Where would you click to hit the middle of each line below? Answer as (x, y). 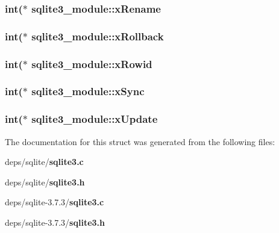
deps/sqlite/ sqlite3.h (45, 182)
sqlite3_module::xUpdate (95, 119)
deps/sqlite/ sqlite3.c (44, 162)
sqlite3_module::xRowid (92, 64)
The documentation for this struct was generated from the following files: (140, 141)
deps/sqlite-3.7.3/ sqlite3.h (55, 222)
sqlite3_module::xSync (88, 91)
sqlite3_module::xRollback (98, 36)
